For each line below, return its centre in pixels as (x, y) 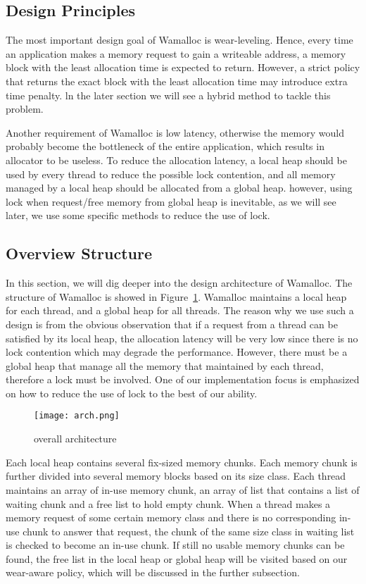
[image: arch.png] (77, 416)
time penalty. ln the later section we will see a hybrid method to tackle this (168, 95)
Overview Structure (79, 253)
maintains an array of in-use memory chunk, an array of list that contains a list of (183, 489)
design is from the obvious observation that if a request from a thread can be (172, 324)
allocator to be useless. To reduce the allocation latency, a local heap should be (176, 160)
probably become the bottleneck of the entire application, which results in (165, 146)
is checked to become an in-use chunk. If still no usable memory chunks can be (175, 545)
